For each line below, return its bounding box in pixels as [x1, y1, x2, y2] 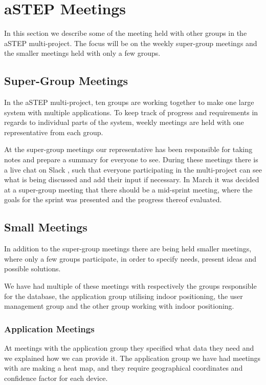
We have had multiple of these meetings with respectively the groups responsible [4, 281, 257, 291]
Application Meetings [4, 322, 95, 335]
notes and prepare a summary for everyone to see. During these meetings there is [4, 154, 258, 165]
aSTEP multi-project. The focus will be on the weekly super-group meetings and [4, 37, 257, 48]
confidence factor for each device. [4, 372, 108, 383]
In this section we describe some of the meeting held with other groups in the [4, 28, 247, 38]
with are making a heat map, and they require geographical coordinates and [4, 362, 243, 373]
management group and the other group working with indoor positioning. [4, 301, 234, 311]
